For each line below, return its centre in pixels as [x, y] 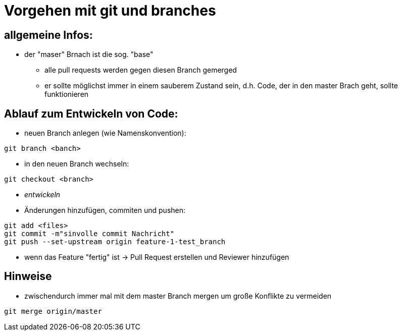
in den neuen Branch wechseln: [77, 164]
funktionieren [67, 94]
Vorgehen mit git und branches [110, 11]
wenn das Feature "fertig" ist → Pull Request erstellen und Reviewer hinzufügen [157, 257]
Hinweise [28, 276]
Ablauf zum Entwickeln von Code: [91, 114]
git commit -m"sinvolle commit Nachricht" [89, 234]
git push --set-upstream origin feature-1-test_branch [115, 242]
